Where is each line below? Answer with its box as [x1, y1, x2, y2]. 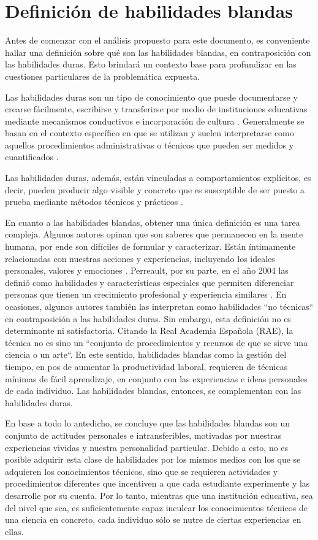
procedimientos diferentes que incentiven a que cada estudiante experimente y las [5, 477, 310, 490]
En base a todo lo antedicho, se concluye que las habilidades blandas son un [5, 417, 290, 430]
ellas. [5, 525, 24, 538]
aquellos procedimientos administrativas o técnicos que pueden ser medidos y [5, 138, 294, 151]
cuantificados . [5, 150, 59, 163]
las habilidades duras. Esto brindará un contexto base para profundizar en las [5, 58, 297, 71]
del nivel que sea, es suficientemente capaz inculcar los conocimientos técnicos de [5, 501, 308, 514]
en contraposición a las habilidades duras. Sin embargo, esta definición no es [5, 312, 291, 325]
